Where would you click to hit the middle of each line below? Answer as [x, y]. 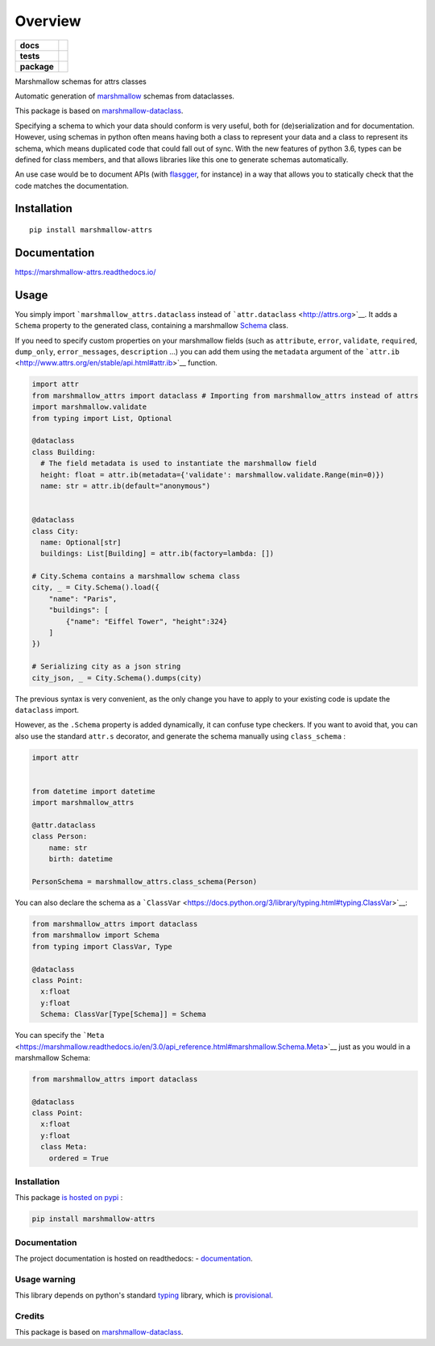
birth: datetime [81, 859]
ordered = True [79, 1158]
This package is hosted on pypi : [69, 1198]
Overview [48, 21]
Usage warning [45, 1279]
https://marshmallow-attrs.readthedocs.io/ [85, 272]
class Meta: [64, 1147]
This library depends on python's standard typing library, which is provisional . [144, 1295]
